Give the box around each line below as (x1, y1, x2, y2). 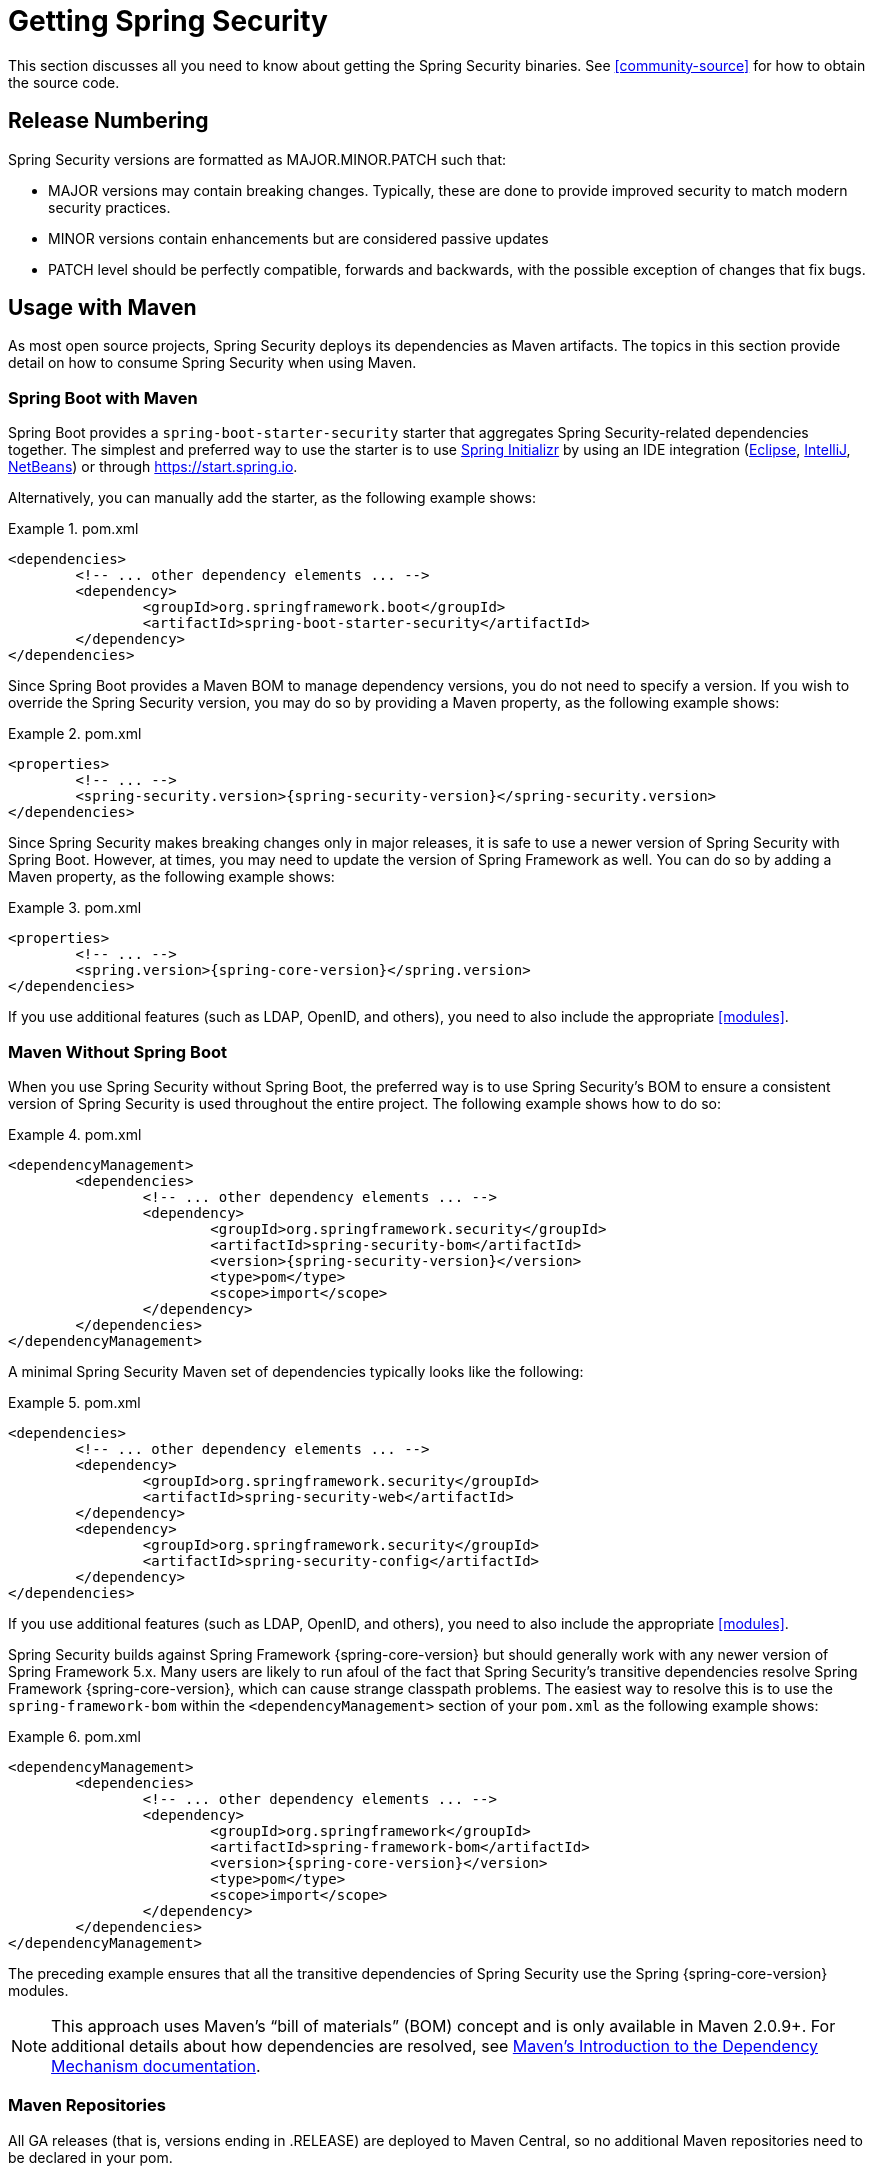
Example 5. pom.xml (8, 1393, 141, 1411)
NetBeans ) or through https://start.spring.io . (8, 458, 298, 476)
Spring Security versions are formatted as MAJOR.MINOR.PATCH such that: (8, 150, 507, 168)
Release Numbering (8, 108, 209, 134)
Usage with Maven (8, 295, 197, 321)
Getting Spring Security (8, 4, 328, 38)
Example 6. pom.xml (8, 1727, 141, 1745)
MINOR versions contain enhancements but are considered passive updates (48, 229, 549, 247)
